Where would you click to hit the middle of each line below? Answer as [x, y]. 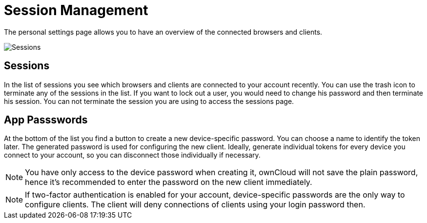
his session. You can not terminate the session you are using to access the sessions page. [149, 101]
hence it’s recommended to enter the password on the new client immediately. [169, 182]
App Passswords [46, 120]
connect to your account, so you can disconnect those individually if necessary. [132, 155]
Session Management [76, 10]
